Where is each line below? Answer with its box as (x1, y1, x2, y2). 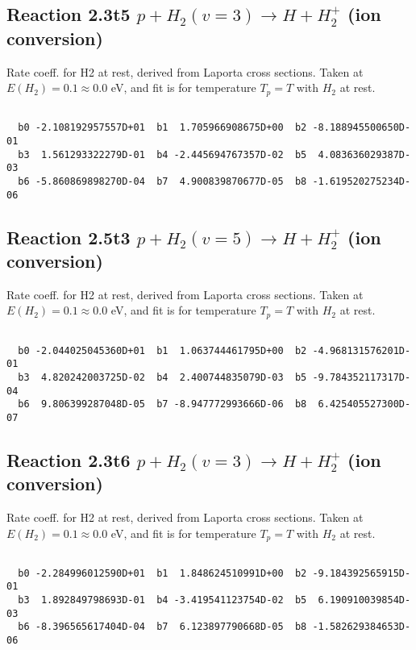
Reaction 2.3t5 (6, 2, 131, 27)
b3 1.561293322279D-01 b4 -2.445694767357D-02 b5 (18, 148, 307, 160)
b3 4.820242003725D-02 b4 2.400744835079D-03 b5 (18, 371, 307, 383)
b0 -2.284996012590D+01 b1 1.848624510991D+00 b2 (18, 567, 307, 579)
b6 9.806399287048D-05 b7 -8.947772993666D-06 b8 (18, 398, 307, 410)
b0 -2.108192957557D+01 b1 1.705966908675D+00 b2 (18, 122, 307, 134)
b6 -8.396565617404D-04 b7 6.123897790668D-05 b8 (18, 621, 307, 633)
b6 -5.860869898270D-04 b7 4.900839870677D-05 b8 (18, 175, 307, 187)
